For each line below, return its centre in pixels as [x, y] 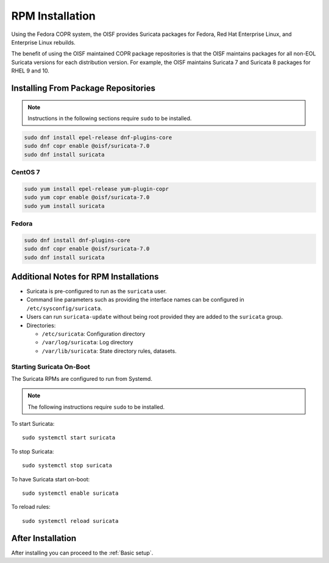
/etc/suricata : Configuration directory [94, 334]
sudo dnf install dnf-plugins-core [77, 240]
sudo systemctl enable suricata [70, 493]
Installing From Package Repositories [83, 88]
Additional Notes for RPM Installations [85, 276]
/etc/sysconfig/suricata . [64, 308]
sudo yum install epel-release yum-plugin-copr [96, 189]
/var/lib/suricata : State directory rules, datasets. [109, 351]
